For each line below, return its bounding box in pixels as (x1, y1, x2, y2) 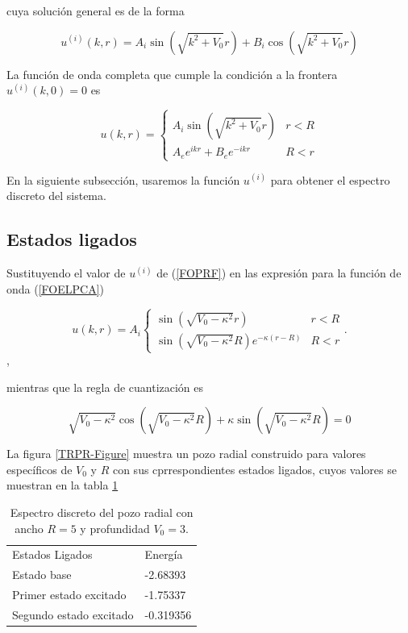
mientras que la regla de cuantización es (6, 378, 204, 395)
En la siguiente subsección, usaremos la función (6, 171, 240, 188)
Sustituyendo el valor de (6, 264, 126, 281)
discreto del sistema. (6, 187, 106, 204)
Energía (144, 546, 183, 563)
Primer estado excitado (12, 586, 127, 603)
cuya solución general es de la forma (6, 2, 185, 19)
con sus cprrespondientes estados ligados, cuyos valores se (112, 460, 397, 477)
